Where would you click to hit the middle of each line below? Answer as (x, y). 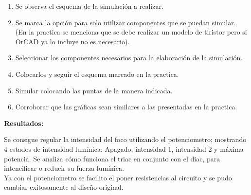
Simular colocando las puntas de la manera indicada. (94, 90)
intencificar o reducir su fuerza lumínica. (64, 168)
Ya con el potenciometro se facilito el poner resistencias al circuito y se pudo (118, 177)
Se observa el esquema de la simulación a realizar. (89, 6)
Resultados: (24, 123)
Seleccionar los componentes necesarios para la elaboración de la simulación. (129, 58)
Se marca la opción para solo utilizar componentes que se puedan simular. (125, 22)
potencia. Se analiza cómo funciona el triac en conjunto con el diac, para (112, 158)
